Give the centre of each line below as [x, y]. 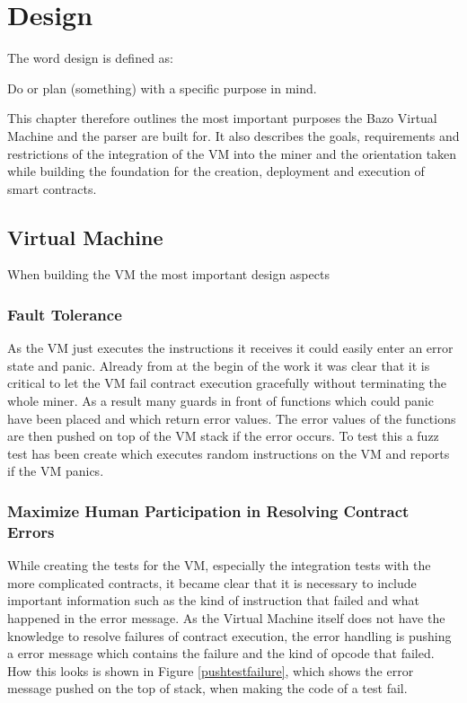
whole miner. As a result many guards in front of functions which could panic [220, 401]
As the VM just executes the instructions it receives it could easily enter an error [230, 348]
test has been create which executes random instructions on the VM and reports [229, 453]
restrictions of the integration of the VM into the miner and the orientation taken [232, 153]
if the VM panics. [56, 471]
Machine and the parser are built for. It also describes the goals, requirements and [233, 135]
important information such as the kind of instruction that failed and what [213, 600]
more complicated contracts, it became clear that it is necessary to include [212, 582]
